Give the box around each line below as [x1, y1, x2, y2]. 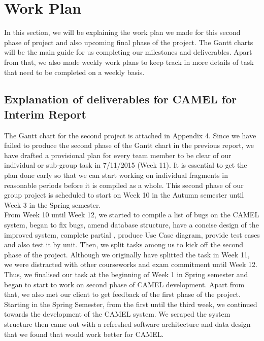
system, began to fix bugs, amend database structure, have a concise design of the [4, 219, 259, 230]
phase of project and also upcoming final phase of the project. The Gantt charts [4, 36, 253, 47]
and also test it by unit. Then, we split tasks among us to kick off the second [4, 239, 244, 250]
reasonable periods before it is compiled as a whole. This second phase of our [4, 179, 244, 190]
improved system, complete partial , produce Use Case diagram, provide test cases [4, 229, 260, 240]
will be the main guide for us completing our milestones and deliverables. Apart [4, 47, 252, 57]
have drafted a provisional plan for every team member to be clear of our [4, 149, 232, 160]
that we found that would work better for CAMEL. [4, 328, 164, 339]
